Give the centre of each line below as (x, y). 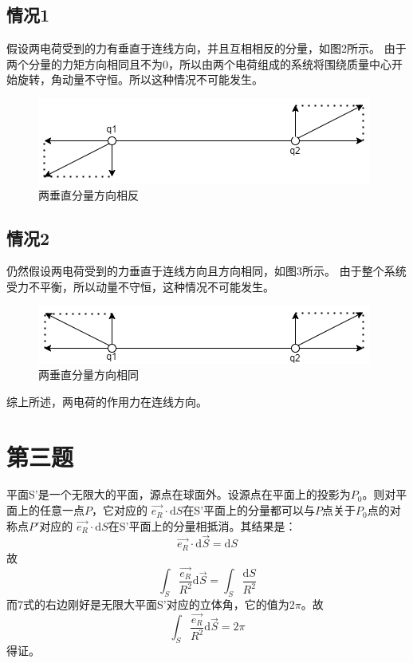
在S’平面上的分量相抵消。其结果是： (202, 525)
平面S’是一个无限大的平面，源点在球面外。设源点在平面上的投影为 (179, 494)
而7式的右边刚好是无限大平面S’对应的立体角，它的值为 (148, 604)
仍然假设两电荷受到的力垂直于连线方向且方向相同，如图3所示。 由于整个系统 (206, 271)
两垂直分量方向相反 (88, 194)
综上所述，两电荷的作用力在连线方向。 (107, 401)
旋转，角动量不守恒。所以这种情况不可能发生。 (140, 79)
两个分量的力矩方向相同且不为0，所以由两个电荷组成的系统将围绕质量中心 (199, 63)
